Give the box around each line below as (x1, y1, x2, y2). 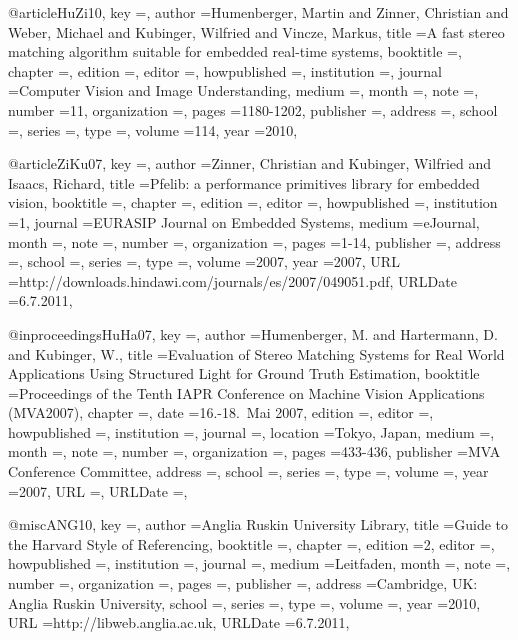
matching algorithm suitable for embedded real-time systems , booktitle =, (8, 41, 462, 62)
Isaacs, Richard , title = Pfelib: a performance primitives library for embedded (8, 172, 480, 193)
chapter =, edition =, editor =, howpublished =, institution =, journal (8, 60, 442, 81)
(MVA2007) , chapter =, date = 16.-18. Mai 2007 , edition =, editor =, (8, 402, 434, 423)
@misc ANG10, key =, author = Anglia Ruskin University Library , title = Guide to (8, 514, 508, 535)
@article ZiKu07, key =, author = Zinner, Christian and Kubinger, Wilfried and (8, 153, 492, 174)
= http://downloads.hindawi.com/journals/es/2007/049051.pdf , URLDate (8, 270, 457, 291)
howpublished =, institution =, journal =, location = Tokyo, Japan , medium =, (8, 421, 495, 442)
